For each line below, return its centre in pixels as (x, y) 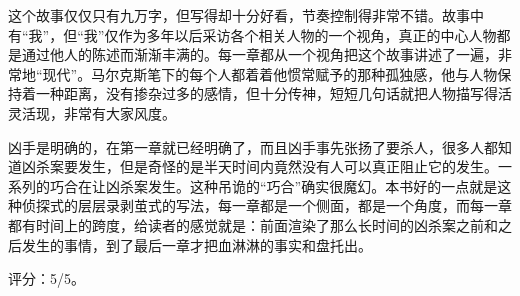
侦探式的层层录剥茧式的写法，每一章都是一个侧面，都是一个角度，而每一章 (266, 205)
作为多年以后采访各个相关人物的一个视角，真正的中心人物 (307, 34)
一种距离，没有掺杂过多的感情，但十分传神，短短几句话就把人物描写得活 (273, 93)
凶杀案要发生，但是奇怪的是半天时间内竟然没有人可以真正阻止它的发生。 (259, 166)
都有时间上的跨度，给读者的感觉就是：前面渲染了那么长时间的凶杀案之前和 (253, 224)
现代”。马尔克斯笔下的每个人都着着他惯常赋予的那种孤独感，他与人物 (270, 73)
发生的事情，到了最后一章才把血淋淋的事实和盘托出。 (196, 244)
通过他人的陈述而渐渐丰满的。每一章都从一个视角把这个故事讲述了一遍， (259, 54)
